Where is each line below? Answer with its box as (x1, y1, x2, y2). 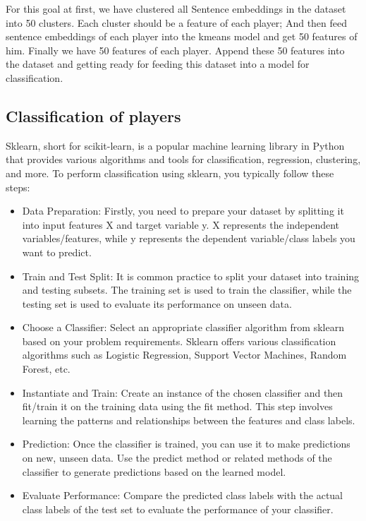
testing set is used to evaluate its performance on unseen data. (22, 296, 292, 311)
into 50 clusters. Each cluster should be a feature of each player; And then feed (6, 15, 348, 30)
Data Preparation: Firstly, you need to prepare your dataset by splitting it (22, 203, 344, 218)
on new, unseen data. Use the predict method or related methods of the (22, 450, 332, 465)
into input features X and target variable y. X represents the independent (22, 217, 340, 232)
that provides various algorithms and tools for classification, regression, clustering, (6, 152, 361, 167)
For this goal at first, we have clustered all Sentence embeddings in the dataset (6, 1, 346, 16)
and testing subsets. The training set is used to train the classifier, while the (22, 282, 352, 297)
